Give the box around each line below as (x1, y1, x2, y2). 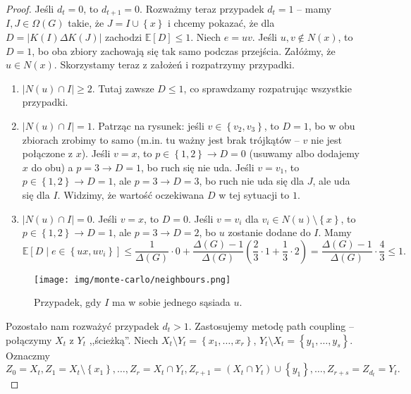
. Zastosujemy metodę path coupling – (188, 319, 354, 333)
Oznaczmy (6, 347, 50, 362)
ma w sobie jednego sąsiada (112, 295, 231, 309)
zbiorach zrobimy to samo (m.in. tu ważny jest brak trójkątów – (22, 132, 300, 147)
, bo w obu (308, 118, 355, 133)
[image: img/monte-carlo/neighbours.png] (34, 274, 231, 285)
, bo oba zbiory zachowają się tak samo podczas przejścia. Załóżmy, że (32, 43, 336, 58)
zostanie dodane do (228, 225, 311, 240)
